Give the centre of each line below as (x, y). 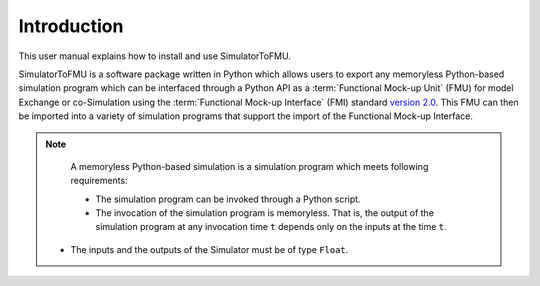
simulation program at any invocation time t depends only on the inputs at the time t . (271, 227)
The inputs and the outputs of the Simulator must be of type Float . (209, 249)
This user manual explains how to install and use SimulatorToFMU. (155, 56)
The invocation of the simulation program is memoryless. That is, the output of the (265, 213)
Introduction (71, 26)
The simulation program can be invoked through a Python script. (228, 199)
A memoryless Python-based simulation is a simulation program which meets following (249, 166)
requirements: (99, 181)
